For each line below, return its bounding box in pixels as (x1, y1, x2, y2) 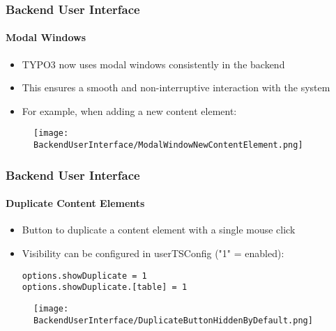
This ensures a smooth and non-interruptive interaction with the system (22, 80, 330, 95)
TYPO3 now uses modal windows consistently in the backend (22, 56, 285, 71)
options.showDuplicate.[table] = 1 (22, 282, 188, 293)
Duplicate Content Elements (6, 196, 145, 210)
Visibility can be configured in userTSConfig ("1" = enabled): (22, 245, 284, 260)
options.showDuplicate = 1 (22, 270, 147, 281)
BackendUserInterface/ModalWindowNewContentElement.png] (33, 140, 303, 151)
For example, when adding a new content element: (22, 103, 237, 118)
